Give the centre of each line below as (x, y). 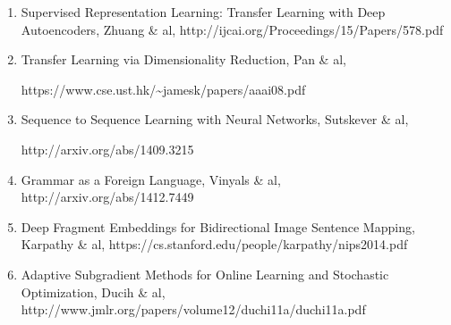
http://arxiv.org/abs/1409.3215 (107, 149)
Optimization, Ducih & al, (93, 292)
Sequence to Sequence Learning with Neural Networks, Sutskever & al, (215, 119)
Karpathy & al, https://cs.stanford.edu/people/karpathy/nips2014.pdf (214, 244)
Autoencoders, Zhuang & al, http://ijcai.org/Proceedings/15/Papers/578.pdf (232, 29)
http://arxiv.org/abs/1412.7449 (107, 197)
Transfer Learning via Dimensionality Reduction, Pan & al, (183, 59)
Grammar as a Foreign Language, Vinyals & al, (151, 179)
